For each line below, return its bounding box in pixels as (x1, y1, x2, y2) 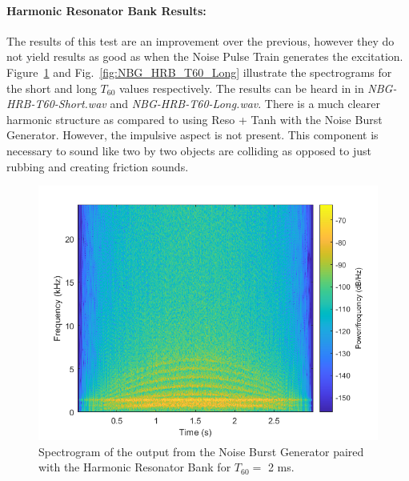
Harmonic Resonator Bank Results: (6, 2, 207, 18)
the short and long (6, 79, 97, 96)
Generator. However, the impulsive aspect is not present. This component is (6, 126, 379, 143)
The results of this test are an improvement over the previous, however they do (6, 32, 395, 49)
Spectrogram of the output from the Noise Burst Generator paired (38, 443, 364, 459)
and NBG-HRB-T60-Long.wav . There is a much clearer (110, 95, 380, 112)
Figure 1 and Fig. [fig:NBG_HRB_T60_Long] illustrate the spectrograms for (6, 63, 392, 80)
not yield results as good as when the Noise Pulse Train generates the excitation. (6, 48, 403, 65)
